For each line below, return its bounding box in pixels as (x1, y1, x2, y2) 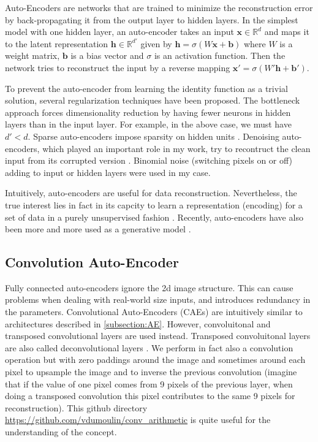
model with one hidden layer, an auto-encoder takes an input (5, 25, 234, 38)
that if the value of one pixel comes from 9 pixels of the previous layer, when (5, 377, 293, 390)
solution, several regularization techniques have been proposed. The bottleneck (5, 94, 300, 107)
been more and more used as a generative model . (5, 223, 191, 235)
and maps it (264, 25, 309, 38)
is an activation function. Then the (154, 49, 286, 62)
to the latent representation (5, 37, 108, 50)
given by (140, 37, 172, 50)
